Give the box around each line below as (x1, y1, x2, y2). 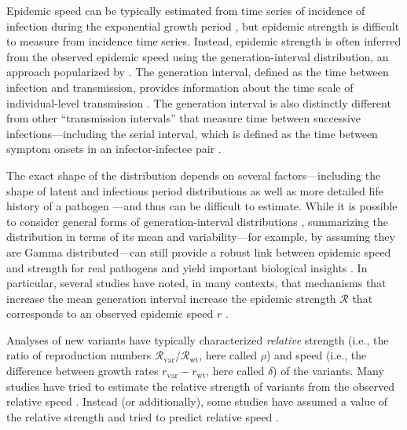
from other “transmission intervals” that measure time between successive (6, 110, 361, 126)
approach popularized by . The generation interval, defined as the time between (6, 64, 389, 80)
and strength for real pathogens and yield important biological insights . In (6, 259, 368, 275)
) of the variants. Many (273, 363, 384, 379)
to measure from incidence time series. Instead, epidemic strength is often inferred (6, 33, 401, 49)
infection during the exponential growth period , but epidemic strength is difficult (6, 17, 400, 34)
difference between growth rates (6, 363, 159, 379)
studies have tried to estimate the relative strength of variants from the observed (6, 377, 395, 394)
